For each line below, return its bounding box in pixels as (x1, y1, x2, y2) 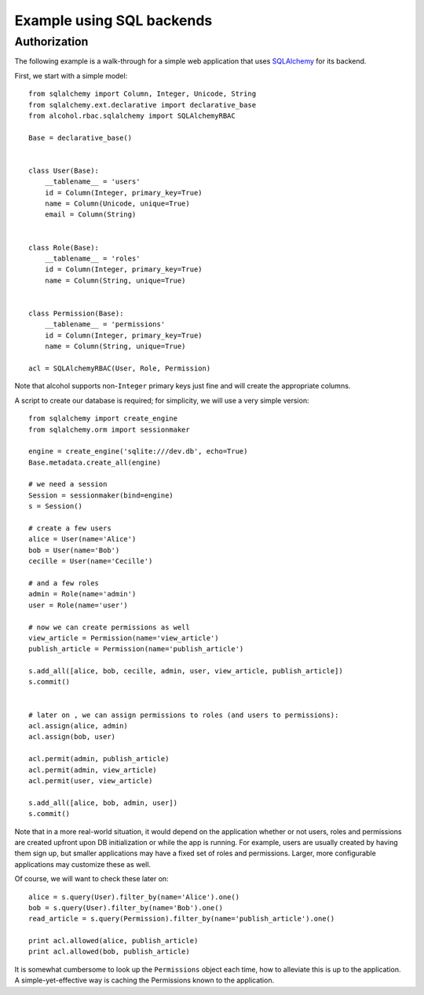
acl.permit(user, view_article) (28, 777, 153, 785)
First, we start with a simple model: (14, 71, 128, 80)
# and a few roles (28, 578, 100, 588)
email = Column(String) (44, 210, 137, 219)
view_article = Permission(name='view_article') (28, 633, 219, 643)
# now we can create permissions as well (28, 622, 190, 632)
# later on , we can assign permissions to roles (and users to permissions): (28, 710, 339, 720)
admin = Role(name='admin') (28, 589, 137, 599)
